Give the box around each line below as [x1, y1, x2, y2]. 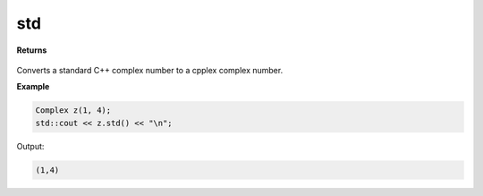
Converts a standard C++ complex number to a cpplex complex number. [16, 64, 284, 75]
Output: [16, 141, 45, 151]
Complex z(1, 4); [35, 106, 112, 115]
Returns [16, 45, 47, 55]
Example [16, 81, 50, 92]
